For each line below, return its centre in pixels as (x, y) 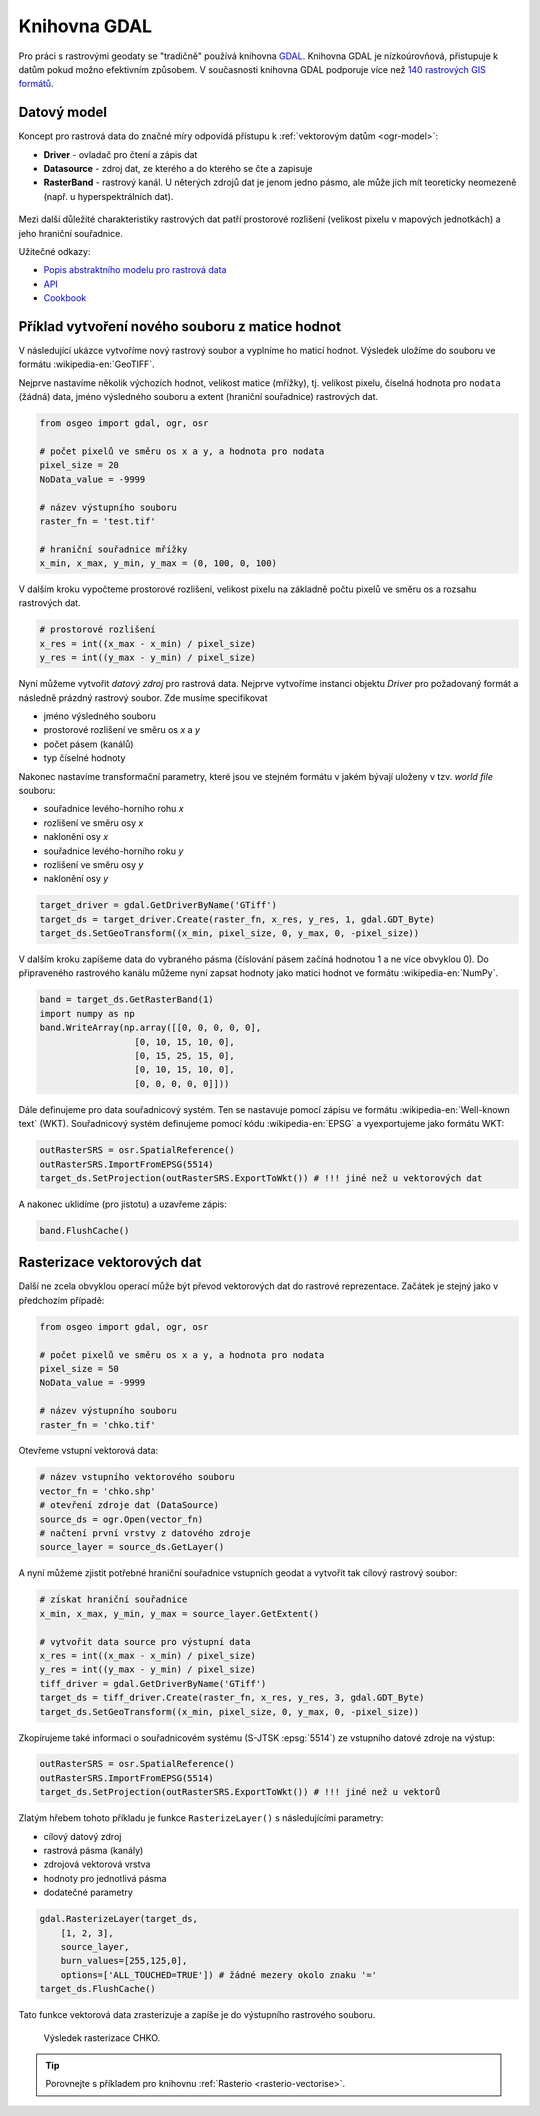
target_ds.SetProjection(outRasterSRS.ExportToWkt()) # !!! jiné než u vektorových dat (261, 1178)
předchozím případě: (61, 1300)
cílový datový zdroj (82, 1836)
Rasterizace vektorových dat (110, 1262)
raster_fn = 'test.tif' (98, 521)
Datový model (63, 112)
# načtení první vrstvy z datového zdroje (145, 1533)
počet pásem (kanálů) (88, 744)
